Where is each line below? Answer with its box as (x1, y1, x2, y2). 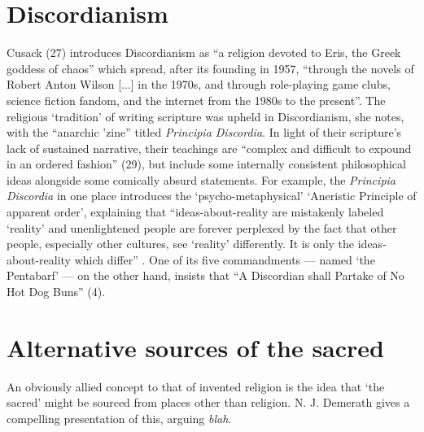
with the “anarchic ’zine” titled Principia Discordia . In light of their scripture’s (7, 124, 402, 141)
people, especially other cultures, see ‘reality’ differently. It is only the (7, 235, 355, 252)
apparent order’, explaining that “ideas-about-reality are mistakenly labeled (7, 203, 384, 220)
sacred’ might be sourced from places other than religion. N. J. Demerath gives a (7, 394, 410, 411)
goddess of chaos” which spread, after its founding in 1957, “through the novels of (7, 59, 414, 76)
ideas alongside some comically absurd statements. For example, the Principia (7, 171, 396, 188)
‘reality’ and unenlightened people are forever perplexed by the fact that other (7, 219, 397, 236)
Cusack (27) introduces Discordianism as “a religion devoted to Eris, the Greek (7, 44, 401, 61)
